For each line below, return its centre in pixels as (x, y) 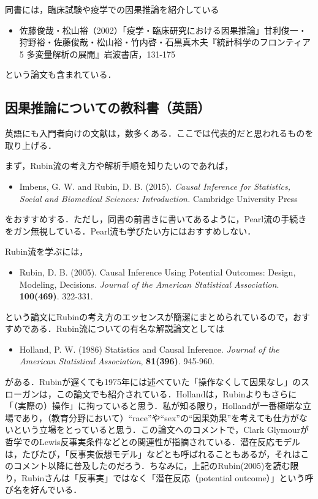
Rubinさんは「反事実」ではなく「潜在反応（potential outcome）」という (163, 477)
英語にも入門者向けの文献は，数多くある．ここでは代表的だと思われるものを (159, 133)
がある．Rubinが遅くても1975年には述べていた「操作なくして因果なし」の (153, 382)
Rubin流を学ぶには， (47, 251)
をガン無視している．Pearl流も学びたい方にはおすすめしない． (131, 231)
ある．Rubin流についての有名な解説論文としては (127, 328)
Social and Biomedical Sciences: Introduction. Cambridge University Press (158, 198)
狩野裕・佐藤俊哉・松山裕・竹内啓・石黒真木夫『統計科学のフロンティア (165, 42)
